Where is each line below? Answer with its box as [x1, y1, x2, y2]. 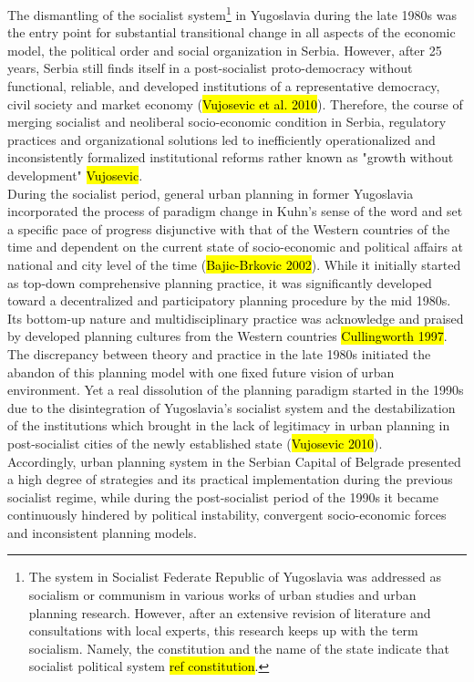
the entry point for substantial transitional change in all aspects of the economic [7, 23, 456, 42]
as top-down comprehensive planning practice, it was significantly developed [7, 273, 432, 292]
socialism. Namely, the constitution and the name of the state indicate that [28, 638, 449, 657]
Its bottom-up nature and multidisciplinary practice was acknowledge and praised [7, 308, 464, 327]
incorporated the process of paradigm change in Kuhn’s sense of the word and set [7, 201, 463, 221]
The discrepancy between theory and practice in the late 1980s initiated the [7, 344, 431, 363]
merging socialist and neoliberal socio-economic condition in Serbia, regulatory [7, 112, 447, 131]
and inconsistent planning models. [7, 522, 197, 542]
